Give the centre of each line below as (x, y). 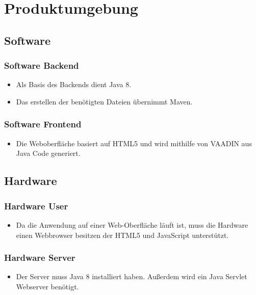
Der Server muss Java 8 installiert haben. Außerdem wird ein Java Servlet (132, 276)
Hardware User (36, 206)
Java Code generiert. (48, 153)
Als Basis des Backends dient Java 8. (74, 84)
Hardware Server (40, 258)
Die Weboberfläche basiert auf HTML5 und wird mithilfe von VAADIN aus (134, 143)
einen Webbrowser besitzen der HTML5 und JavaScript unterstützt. (122, 235)
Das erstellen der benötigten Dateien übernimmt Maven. (104, 101)
